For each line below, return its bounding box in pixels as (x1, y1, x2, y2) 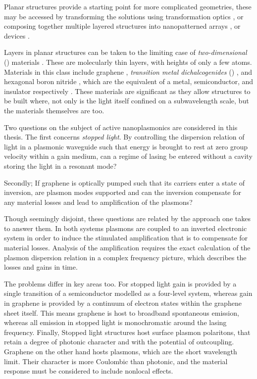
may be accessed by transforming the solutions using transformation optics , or (4, 11, 244, 21)
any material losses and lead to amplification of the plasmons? (4, 196, 193, 207)
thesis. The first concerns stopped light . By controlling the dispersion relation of (4, 132, 245, 142)
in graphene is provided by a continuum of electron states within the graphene (4, 298, 242, 308)
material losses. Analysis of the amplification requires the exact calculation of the (4, 242, 251, 253)
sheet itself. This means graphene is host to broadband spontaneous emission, (4, 307, 239, 318)
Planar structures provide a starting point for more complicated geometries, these (4, 1, 252, 11)
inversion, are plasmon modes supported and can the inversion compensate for (4, 187, 241, 197)
